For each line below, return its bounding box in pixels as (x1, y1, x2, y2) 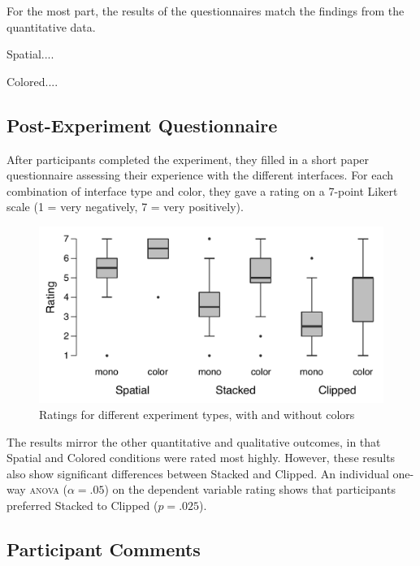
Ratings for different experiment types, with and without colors (39, 405, 355, 422)
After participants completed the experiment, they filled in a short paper (6, 150, 370, 167)
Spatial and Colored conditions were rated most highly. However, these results (6, 449, 396, 466)
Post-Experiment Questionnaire (6, 112, 278, 137)
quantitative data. (6, 18, 96, 35)
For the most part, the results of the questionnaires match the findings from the (6, 2, 405, 19)
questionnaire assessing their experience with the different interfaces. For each (6, 166, 394, 184)
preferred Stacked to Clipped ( (6, 496, 158, 513)
